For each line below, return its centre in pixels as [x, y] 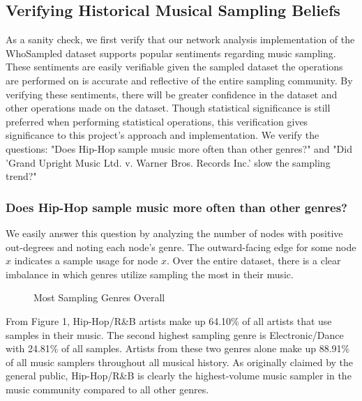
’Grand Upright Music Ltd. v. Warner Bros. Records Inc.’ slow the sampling [168, 162]
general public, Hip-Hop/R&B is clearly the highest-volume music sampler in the [179, 376]
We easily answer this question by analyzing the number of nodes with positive [174, 233]
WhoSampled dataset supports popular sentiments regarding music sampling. [171, 53]
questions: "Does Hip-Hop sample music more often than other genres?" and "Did [179, 148]
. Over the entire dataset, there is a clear [254, 260]
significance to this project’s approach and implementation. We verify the [163, 135]
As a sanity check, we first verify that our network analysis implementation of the [180, 39]
